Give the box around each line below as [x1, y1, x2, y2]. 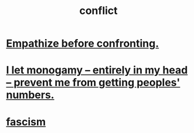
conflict [79, 4, 118, 17]
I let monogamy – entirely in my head [6, 64, 188, 77]
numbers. [6, 89, 55, 101]
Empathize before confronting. [6, 37, 159, 50]
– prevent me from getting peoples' [6, 76, 181, 89]
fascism [6, 115, 46, 128]
